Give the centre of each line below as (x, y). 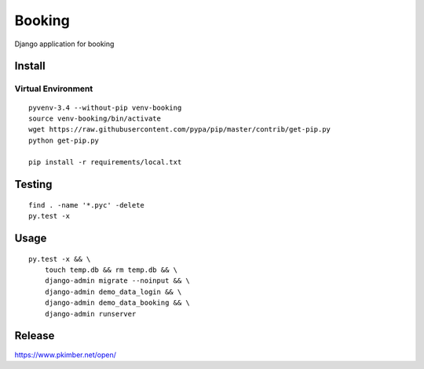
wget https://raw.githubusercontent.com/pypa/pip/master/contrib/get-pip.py (180, 130)
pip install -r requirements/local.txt (105, 162)
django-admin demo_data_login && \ (113, 291)
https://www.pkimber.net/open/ (66, 355)
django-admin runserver (90, 314)
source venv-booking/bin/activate (95, 118)
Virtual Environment (54, 89)
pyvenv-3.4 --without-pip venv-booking (105, 107)
